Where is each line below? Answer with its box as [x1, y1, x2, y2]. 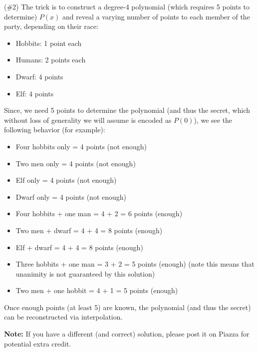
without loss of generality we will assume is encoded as [4, 114, 172, 125]
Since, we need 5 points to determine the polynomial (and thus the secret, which [4, 105, 251, 115]
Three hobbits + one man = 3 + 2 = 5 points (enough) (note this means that [15, 259, 255, 269]
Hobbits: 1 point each [15, 37, 82, 48]
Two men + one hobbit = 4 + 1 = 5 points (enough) [15, 285, 178, 296]
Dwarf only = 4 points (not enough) [15, 191, 127, 202]
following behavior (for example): [4, 124, 105, 135]
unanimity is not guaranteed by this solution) [15, 268, 155, 279]
